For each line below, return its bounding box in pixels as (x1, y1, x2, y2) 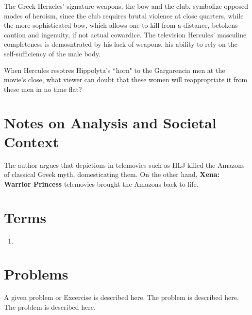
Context (4, 131, 59, 151)
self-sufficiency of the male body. (4, 48, 101, 58)
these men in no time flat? (4, 84, 82, 94)
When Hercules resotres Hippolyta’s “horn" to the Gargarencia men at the (4, 65, 225, 75)
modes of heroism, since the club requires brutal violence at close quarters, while (4, 10, 244, 20)
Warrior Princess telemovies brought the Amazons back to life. (4, 178, 199, 189)
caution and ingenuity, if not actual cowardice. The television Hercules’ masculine (4, 29, 247, 39)
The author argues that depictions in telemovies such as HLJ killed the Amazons (4, 159, 245, 170)
